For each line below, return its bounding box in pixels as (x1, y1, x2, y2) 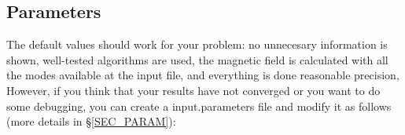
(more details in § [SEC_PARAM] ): (6, 113, 176, 130)
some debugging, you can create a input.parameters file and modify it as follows (6, 97, 392, 114)
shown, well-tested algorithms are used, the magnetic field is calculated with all (6, 51, 388, 67)
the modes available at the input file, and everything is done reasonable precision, (6, 67, 399, 83)
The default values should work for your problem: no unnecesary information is (6, 36, 388, 53)
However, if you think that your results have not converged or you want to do (6, 82, 381, 98)
